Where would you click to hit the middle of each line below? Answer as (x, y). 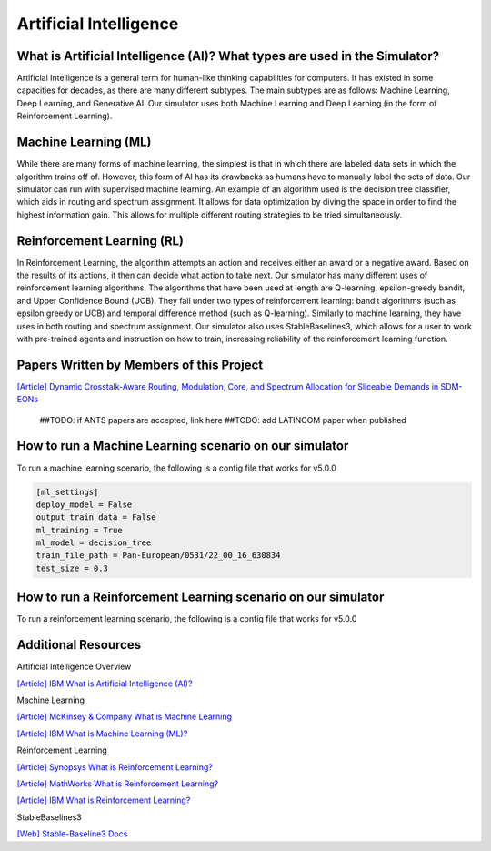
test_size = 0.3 (72, 568)
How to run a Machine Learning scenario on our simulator (183, 446)
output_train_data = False (96, 517)
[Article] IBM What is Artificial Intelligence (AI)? (105, 684)
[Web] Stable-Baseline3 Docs (72, 834)
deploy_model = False (84, 504)
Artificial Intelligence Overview (74, 667)
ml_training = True (79, 530)
